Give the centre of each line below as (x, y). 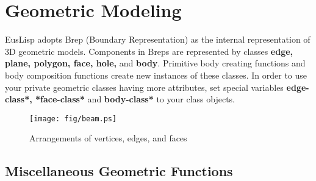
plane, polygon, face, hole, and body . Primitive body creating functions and (155, 63)
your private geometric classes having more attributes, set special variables (144, 87)
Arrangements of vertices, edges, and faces (108, 138)
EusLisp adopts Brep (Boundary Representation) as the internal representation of (158, 39)
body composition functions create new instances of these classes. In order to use (156, 75)
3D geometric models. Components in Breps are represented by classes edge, (149, 51)
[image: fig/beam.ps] (73, 119)
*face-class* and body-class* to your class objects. (135, 99)
